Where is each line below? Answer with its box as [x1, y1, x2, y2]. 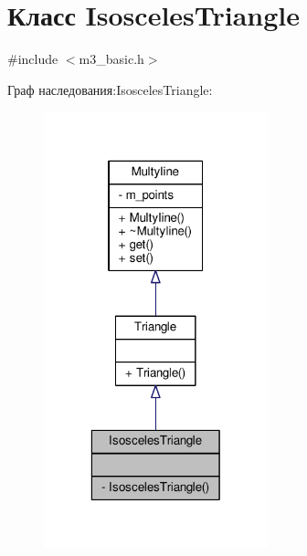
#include [7, 49, 58, 68]
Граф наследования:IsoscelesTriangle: [7, 79, 213, 99]
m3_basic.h [79, 49, 144, 68]
